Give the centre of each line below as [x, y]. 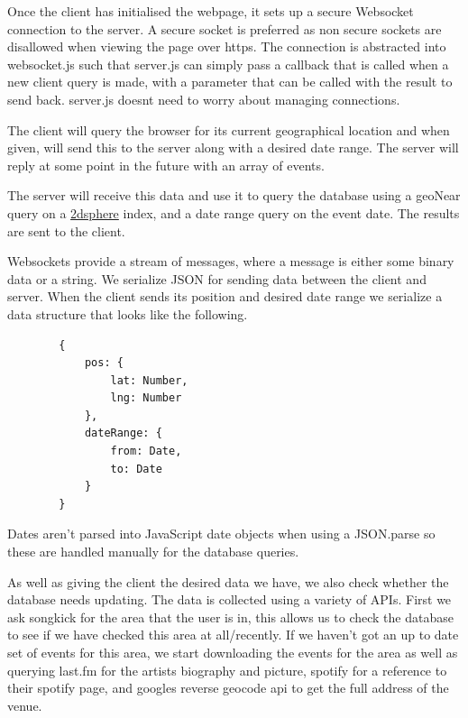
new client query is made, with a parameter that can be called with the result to [230, 82]
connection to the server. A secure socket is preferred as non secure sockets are [225, 28]
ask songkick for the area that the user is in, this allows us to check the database [230, 617]
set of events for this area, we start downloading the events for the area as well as [233, 652]
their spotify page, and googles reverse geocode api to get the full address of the [228, 688]
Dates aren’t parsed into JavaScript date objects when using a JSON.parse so [221, 534]
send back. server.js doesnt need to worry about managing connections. [204, 99]
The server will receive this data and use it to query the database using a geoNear [234, 195]
